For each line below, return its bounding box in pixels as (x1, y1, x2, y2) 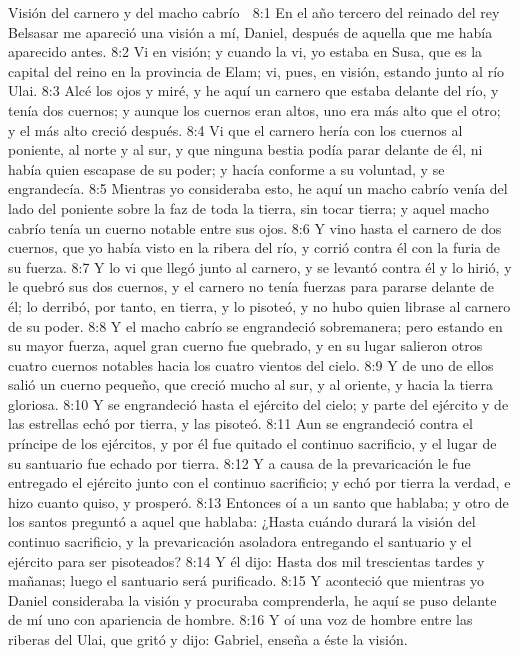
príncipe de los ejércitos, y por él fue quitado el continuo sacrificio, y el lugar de (8, 433, 497, 454)
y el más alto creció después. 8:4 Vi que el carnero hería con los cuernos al (8, 119, 463, 140)
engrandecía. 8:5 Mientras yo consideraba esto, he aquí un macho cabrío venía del (8, 178, 508, 199)
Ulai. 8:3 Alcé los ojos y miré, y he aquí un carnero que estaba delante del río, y (8, 80, 499, 101)
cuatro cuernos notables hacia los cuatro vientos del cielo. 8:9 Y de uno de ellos (8, 354, 494, 375)
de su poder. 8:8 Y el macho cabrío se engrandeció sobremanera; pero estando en (8, 315, 503, 336)
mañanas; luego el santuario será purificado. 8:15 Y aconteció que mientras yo (8, 570, 485, 591)
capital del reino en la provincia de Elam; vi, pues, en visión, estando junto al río (8, 60, 505, 81)
